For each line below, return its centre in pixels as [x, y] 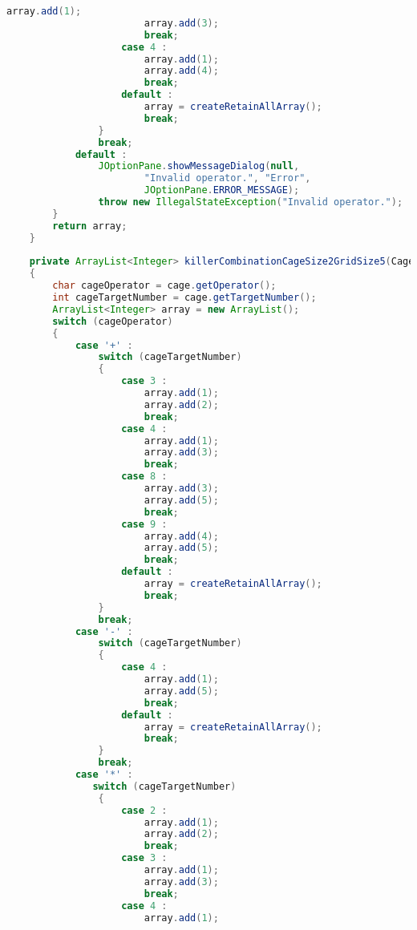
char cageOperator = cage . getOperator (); [164, 286]
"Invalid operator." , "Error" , [227, 178]
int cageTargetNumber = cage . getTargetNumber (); [184, 297]
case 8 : [144, 477]
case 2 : [144, 810]
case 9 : [144, 524]
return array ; [90, 226]
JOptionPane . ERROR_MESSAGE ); [222, 190]
